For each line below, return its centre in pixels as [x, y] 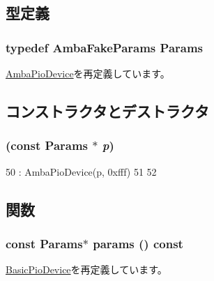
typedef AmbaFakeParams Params [105, 47]
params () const [138, 243]
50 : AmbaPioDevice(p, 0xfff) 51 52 [81, 171]
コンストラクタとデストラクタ [107, 111]
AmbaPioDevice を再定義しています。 [88, 73]
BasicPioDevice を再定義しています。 [86, 269]
